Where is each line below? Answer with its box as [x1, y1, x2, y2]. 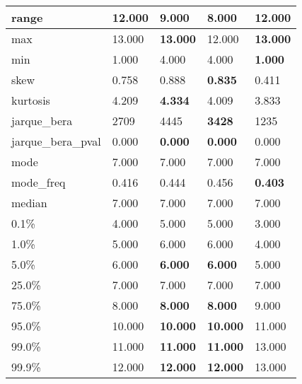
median [11, 194, 47, 211]
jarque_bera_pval [11, 133, 101, 149]
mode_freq [11, 174, 66, 190]
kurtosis [11, 92, 50, 108]
